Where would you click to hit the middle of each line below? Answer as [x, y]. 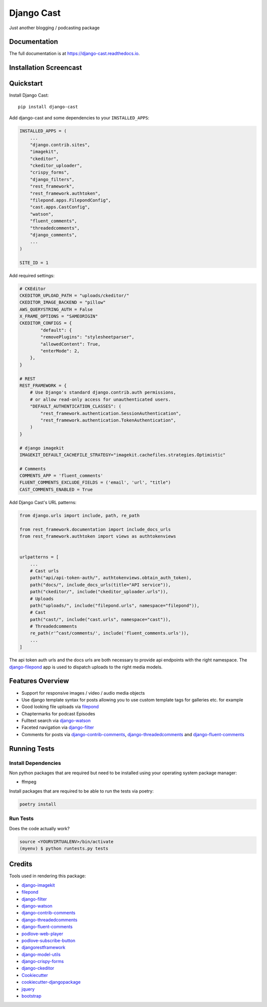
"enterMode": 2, [60, 351]
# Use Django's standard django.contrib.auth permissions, [103, 393]
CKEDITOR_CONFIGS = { [46, 323]
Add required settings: [32, 275]
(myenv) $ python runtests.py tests [64, 848]
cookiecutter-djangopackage [51, 982]
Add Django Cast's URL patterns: [43, 502]
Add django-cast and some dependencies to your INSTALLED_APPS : [79, 118]
